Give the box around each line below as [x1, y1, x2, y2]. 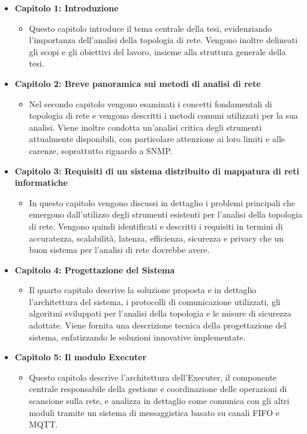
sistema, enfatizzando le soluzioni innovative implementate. [29, 330, 246, 343]
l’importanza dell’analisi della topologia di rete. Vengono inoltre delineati [29, 34, 298, 46]
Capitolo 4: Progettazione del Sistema [14, 263, 175, 276]
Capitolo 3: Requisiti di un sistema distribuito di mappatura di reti [14, 164, 299, 177]
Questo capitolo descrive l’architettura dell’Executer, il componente [29, 370, 277, 383]
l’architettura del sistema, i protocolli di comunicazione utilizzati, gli [29, 295, 281, 308]
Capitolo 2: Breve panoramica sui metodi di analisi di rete [14, 77, 261, 89]
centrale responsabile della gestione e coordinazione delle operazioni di [29, 382, 287, 395]
